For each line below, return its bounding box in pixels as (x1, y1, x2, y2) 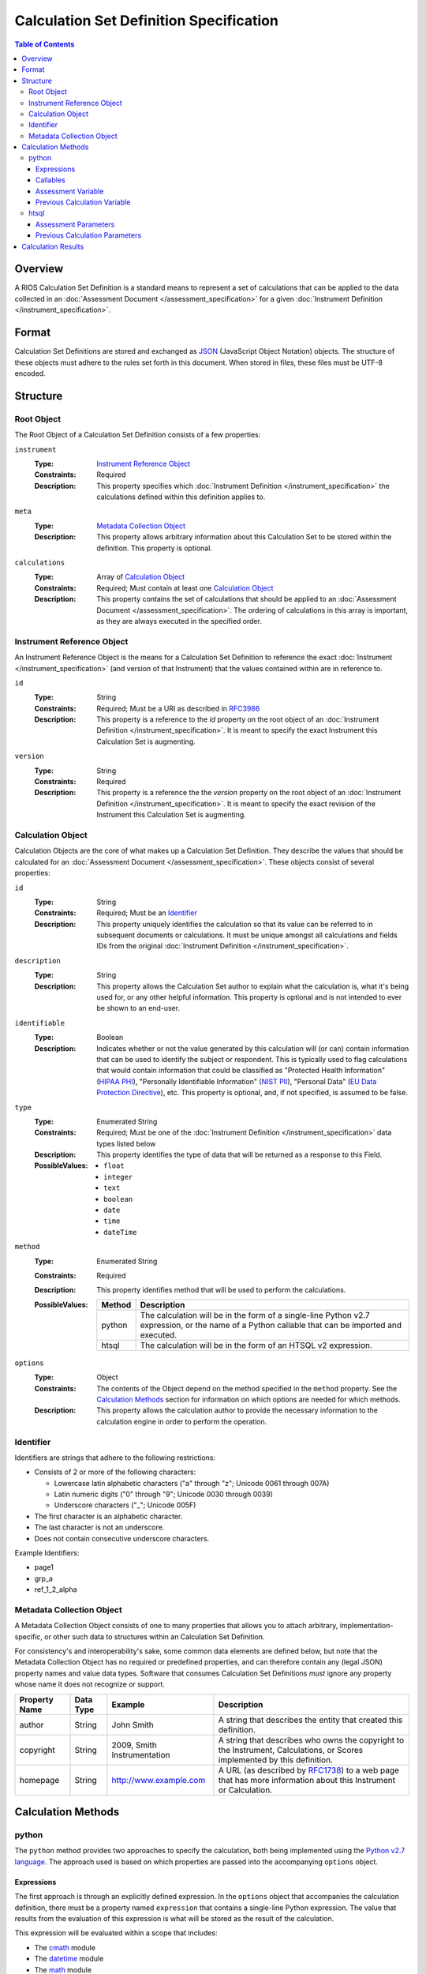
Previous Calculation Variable (35, 197, 131, 207)
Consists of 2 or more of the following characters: (34, 1467, 196, 1477)
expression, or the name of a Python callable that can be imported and (140, 1319, 402, 1330)
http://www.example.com (111, 1774, 206, 1785)
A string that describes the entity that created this (218, 1714, 403, 1725)
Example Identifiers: (14, 1548, 80, 1557)
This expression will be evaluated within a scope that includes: (14, 1928, 218, 1938)
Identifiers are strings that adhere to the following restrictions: (14, 1453, 216, 1462)
